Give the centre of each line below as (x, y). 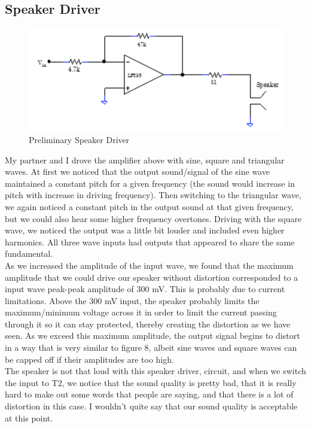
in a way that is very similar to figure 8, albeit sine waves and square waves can (151, 347)
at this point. (29, 418)
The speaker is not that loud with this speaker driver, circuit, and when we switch (155, 371)
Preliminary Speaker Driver (79, 139)
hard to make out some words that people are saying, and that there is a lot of (149, 394)
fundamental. (29, 254)
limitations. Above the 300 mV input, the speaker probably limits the (132, 300)
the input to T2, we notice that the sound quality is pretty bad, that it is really (151, 382)
